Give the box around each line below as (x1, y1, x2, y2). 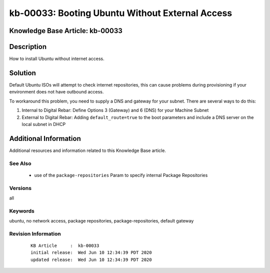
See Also (9, 160, 31, 167)
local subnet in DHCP (21, 121, 66, 127)
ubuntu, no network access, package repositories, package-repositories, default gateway (9, 218, 194, 224)
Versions (9, 184, 32, 191)
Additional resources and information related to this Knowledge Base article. (9, 147, 166, 153)
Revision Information (9, 230, 61, 237)
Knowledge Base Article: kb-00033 (9, 26, 122, 35)
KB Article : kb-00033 (30, 243, 99, 248)
